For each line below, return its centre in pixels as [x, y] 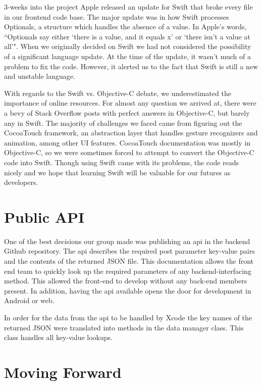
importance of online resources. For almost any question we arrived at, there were [130, 103]
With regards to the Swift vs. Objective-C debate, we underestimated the [118, 93]
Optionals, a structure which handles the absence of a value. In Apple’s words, [125, 27]
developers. [21, 182]
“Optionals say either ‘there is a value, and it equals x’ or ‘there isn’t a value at [127, 36]
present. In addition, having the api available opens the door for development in [128, 290]
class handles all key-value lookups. [58, 337]
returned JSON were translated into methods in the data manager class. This [124, 327]
